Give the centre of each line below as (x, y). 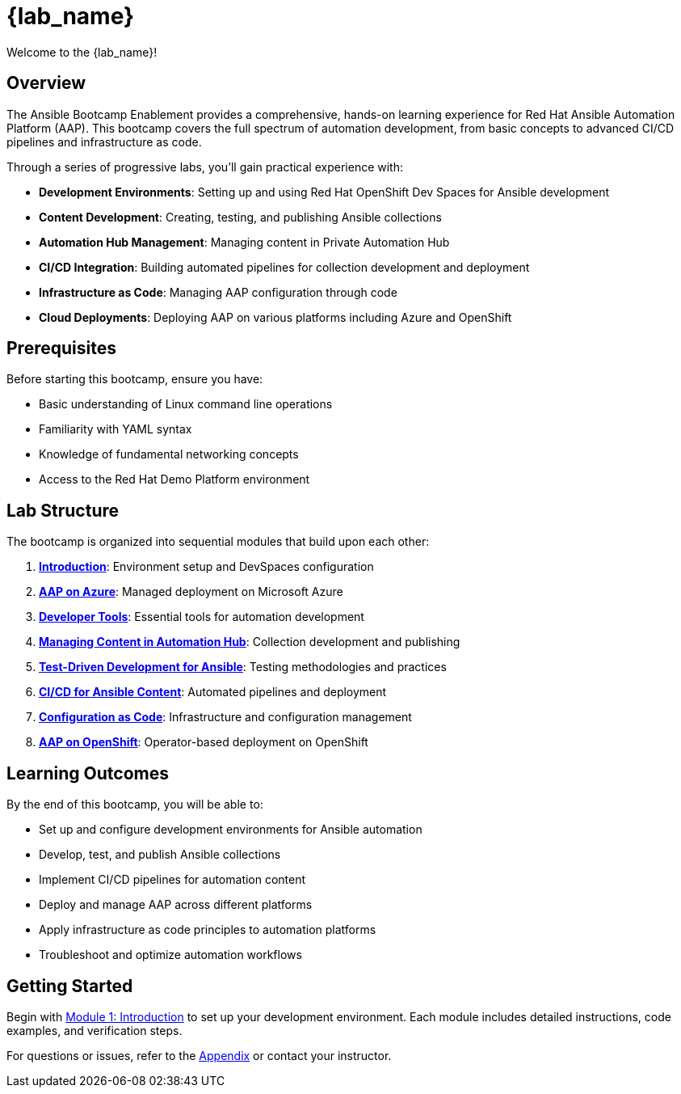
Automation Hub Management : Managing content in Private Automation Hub (244, 242)
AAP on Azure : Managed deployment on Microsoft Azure (191, 592)
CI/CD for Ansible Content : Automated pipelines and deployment (213, 692)
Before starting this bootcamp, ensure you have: (135, 379)
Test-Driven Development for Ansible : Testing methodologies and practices (243, 667)
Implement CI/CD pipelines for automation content (172, 880)
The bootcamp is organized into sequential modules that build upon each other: (218, 542)
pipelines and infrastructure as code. (104, 142)
